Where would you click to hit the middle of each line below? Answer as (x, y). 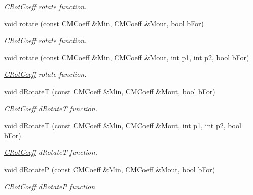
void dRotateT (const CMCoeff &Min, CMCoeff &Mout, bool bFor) (110, 91)
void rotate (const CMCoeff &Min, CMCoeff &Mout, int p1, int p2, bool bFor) (127, 57)
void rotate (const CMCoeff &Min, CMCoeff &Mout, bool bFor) (104, 23)
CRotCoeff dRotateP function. (51, 186)
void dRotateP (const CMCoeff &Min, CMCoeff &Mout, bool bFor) (110, 169)
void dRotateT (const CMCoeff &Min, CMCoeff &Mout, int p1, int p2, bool (123, 125)
